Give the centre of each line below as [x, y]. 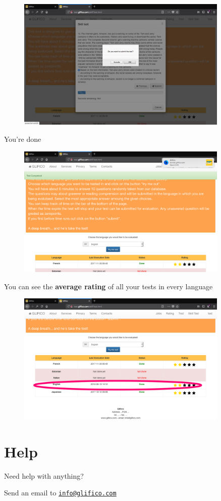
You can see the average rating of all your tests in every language [108, 286]
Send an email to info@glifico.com [60, 493]
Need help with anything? [44, 475]
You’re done [23, 139]
